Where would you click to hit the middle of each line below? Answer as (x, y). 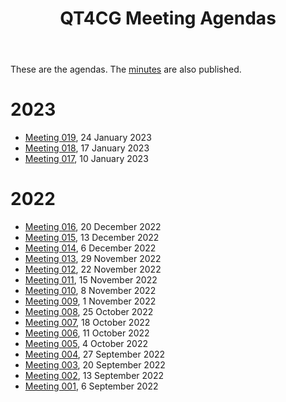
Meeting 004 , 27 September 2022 (95, 354)
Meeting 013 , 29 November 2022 (93, 259)
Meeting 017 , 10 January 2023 (86, 159)
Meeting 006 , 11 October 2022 (87, 333)
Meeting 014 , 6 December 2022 (90, 248)
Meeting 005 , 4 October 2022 (86, 344)
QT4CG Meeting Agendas (168, 18)
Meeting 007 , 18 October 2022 (87, 323)
